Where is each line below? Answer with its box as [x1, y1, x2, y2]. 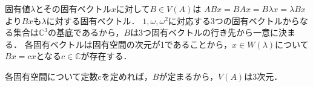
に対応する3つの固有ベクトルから [168, 14, 300, 27]
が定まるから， [159, 69, 219, 82]
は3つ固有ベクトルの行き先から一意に [130, 26, 279, 39]
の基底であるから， [48, 26, 124, 39]
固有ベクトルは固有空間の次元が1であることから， [33, 37, 232, 50]
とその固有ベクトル [35, 2, 111, 14]
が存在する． [81, 50, 132, 62]
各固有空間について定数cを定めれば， [5, 69, 153, 82]
